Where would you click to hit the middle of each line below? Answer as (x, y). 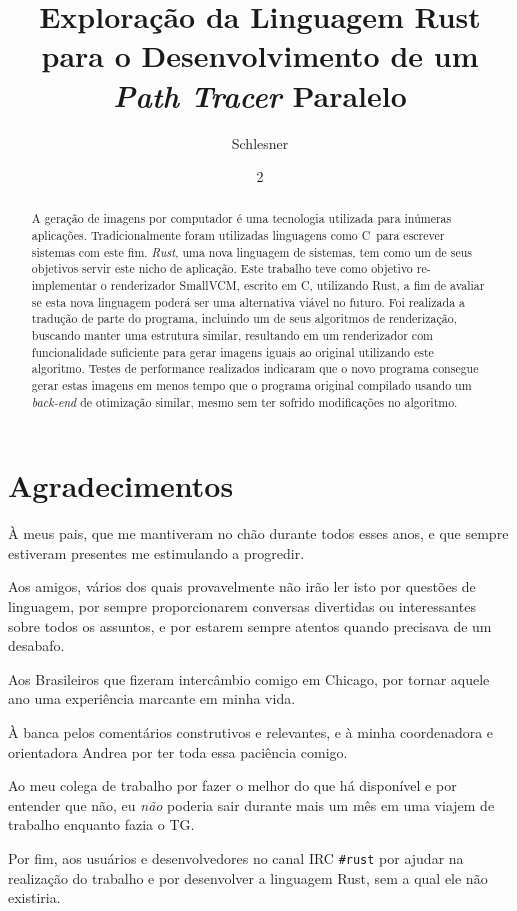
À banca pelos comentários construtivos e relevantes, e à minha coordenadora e (251, 732)
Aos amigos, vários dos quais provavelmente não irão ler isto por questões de (242, 586)
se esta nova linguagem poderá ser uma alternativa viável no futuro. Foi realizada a (248, 301)
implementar (64, 285)
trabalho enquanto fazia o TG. (101, 824)
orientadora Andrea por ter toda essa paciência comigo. (178, 751)
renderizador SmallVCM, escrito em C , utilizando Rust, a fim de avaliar (297, 285)
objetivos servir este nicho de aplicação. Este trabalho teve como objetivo (222, 268)
